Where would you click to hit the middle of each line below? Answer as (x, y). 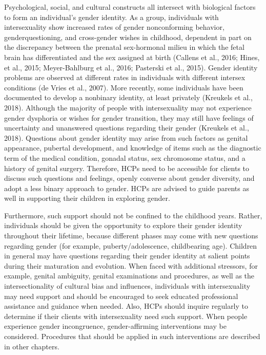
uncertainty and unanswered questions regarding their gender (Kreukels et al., (127, 128)
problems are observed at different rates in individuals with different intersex (125, 77)
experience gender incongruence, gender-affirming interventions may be (115, 326)
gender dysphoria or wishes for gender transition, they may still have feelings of (129, 117)
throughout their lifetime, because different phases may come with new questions (131, 236)
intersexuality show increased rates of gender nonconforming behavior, (114, 27)
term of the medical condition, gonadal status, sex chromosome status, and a (125, 157)
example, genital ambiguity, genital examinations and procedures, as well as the (129, 276)
